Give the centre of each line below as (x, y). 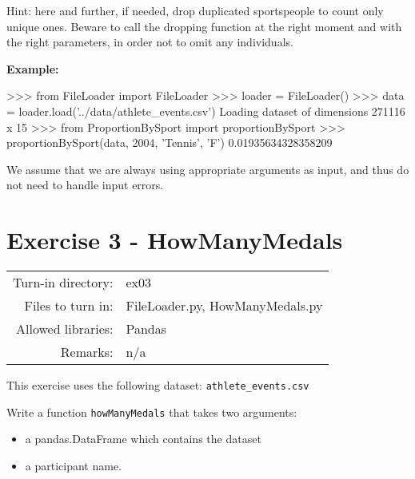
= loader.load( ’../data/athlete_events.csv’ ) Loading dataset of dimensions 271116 (206, 111)
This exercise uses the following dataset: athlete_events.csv (158, 385)
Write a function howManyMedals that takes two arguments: (152, 412)
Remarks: (87, 352)
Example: (33, 68)
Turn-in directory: (63, 283)
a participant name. (74, 465)
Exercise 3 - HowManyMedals (175, 240)
